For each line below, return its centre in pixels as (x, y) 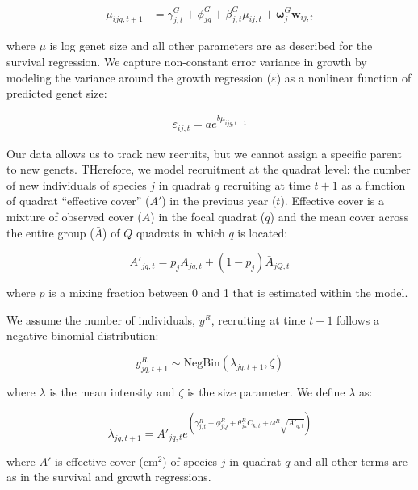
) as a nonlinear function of (344, 77)
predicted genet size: (57, 93)
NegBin (202, 363)
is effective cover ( (99, 461)
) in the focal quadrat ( (208, 217)
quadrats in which (180, 232)
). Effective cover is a (332, 201)
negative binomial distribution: (83, 335)
